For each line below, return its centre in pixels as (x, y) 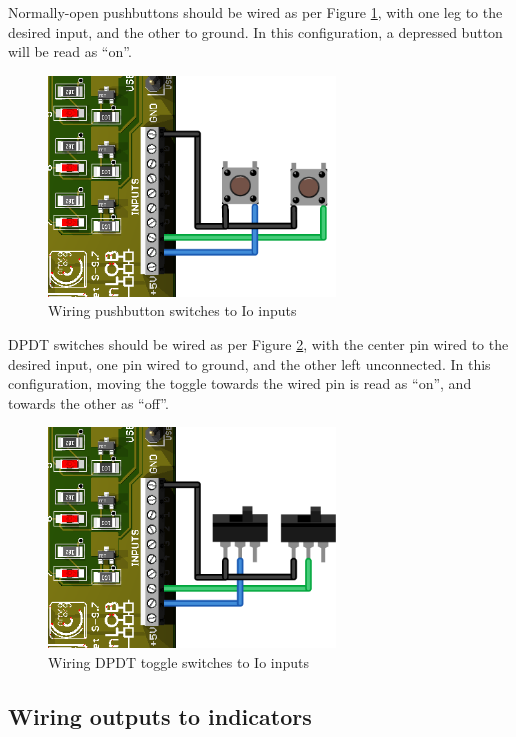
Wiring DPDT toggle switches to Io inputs (179, 661)
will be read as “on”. (70, 51)
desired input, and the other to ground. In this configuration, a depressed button (255, 31)
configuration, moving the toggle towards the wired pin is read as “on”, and (240, 383)
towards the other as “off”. (88, 402)
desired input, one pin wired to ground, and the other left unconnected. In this (249, 363)
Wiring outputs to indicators (160, 715)
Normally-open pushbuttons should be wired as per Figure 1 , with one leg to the (255, 12)
